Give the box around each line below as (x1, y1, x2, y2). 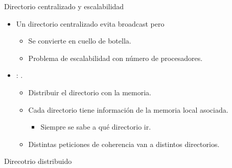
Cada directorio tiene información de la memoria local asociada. (28, 104, 228, 115)
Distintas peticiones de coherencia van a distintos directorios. (28, 138, 220, 149)
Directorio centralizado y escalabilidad (4, 1, 124, 11)
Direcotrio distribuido (4, 156, 72, 166)
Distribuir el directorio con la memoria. (28, 87, 152, 97)
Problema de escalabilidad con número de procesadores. (28, 52, 203, 63)
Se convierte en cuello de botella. (28, 35, 131, 46)
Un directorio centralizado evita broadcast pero (16, 18, 165, 29)
